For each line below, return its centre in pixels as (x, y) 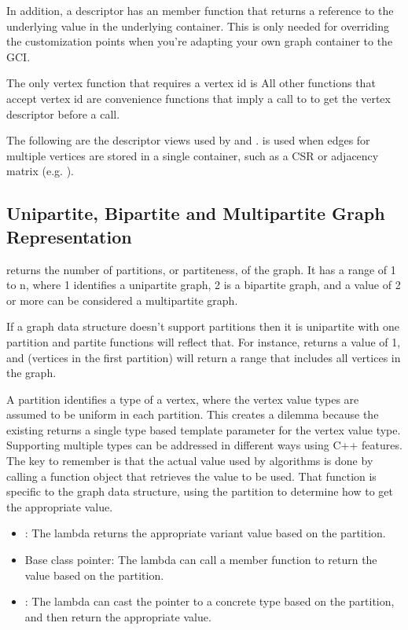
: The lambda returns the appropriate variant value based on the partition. (205, 533)
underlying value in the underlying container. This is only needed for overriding (198, 26)
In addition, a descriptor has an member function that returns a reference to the (200, 10)
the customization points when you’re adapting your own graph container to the (200, 41)
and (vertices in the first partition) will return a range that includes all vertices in (204, 357)
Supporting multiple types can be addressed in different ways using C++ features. (204, 445)
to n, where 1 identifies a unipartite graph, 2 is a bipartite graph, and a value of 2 (204, 285)
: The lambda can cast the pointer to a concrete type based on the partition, (210, 601)
